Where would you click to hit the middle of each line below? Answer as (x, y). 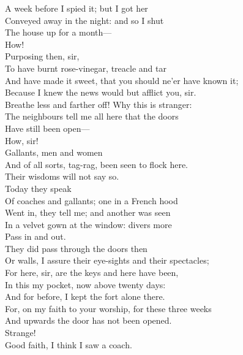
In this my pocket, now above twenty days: (85, 284)
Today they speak (38, 188)
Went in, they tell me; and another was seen (88, 212)
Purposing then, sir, (42, 56)
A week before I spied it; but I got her (77, 8)
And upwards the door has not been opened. (88, 320)
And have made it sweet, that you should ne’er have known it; (122, 80)
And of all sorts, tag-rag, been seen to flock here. (96, 164)
